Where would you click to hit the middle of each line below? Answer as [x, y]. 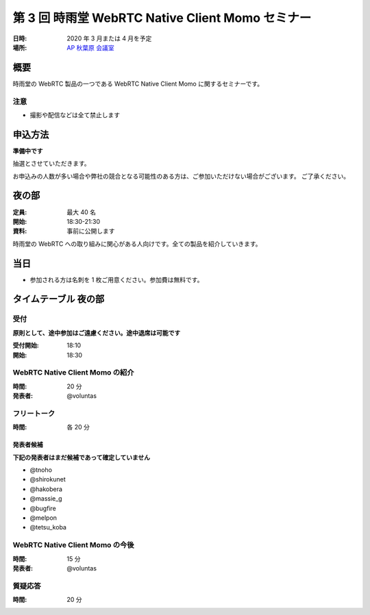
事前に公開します [91, 231]
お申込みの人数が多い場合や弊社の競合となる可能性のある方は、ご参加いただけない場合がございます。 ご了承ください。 [181, 176]
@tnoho [41, 470]
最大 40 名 [81, 212]
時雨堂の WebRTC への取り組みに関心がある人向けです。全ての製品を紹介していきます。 [137, 244]
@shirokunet [48, 479]
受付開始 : [26, 345]
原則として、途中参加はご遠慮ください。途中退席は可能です [97, 333]
